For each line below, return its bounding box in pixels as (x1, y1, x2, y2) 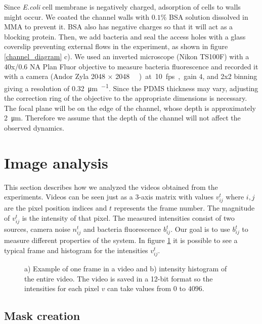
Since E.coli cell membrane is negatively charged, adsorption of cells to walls (4, 2, 241, 12)
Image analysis (4, 152, 108, 173)
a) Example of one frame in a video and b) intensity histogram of (24, 263, 227, 273)
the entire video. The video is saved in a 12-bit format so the (24, 273, 213, 283)
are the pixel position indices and (4, 202, 107, 213)
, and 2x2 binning (202, 71, 257, 82)
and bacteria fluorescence (83, 224, 161, 234)
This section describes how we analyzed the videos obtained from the (4, 181, 218, 192)
